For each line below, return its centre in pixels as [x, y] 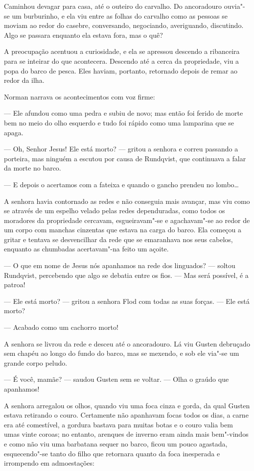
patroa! [15, 285]
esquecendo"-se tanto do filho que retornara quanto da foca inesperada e [112, 453]
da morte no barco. [33, 168]
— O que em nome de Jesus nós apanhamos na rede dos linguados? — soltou [120, 265]
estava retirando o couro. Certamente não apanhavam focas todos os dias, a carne [126, 415]
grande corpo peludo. [36, 362]
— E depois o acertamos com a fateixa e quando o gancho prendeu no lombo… [121, 184]
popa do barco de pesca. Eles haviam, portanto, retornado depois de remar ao [121, 70]
